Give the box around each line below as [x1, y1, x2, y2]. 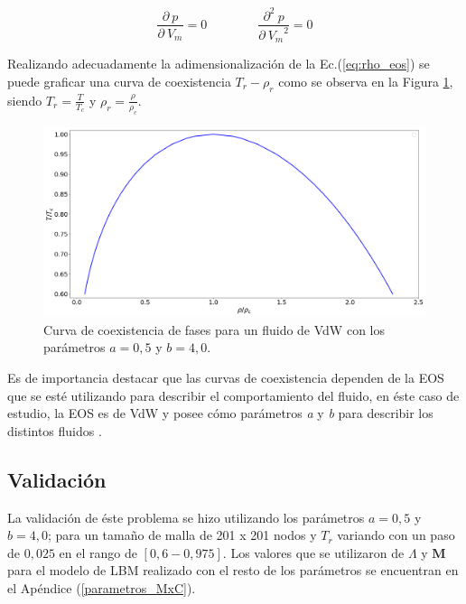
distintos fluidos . [7, 421, 102, 440]
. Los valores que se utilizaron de [222, 543, 405, 562]
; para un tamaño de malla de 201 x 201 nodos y [47, 525, 317, 544]
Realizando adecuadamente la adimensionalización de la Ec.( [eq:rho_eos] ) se [7, 54, 430, 73]
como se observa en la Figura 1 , [278, 71, 453, 90]
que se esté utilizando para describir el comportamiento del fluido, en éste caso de [7, 386, 460, 404]
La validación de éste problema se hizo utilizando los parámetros [7, 507, 365, 526]
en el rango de [59, 543, 137, 562]
